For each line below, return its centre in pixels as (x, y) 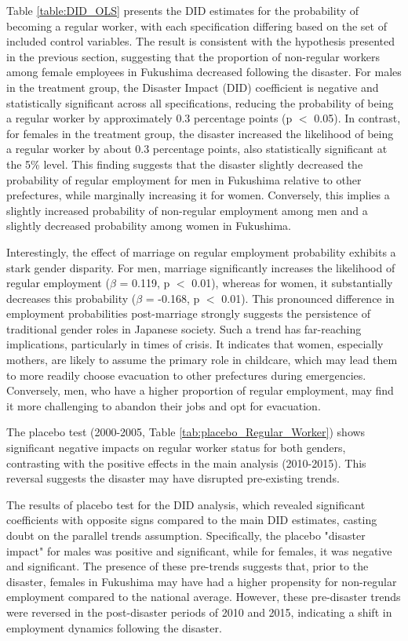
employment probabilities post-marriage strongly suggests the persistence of (188, 313)
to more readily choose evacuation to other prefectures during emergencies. (186, 375)
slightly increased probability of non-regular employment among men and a (187, 210)
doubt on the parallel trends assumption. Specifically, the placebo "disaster (186, 535)
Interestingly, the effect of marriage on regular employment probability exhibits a (201, 251)
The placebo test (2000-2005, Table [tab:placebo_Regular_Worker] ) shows (186, 432)
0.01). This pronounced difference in (308, 298)
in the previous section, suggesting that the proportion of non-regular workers (193, 56)
